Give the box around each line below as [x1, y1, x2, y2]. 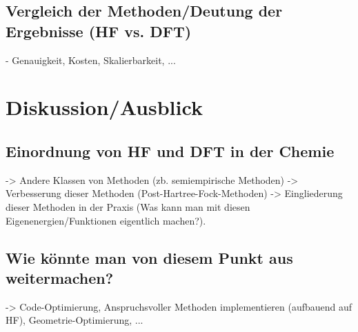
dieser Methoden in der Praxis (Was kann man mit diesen [6, 199, 250, 214]
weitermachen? [6, 267, 114, 288]
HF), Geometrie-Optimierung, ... [6, 313, 143, 327]
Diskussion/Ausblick [6, 93, 203, 121]
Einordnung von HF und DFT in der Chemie [6, 140, 335, 161]
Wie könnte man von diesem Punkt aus [6, 247, 293, 268]
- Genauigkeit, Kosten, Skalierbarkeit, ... [6, 52, 176, 67]
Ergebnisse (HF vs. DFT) [6, 20, 192, 41]
